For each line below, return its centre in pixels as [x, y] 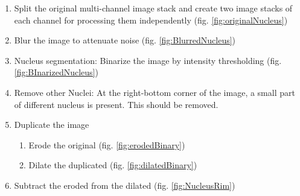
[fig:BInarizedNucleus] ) [56, 72]
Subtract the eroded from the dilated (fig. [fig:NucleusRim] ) [125, 185]
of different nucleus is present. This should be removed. [116, 104]
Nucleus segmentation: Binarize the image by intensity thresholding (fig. [148, 60]
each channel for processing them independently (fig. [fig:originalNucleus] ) [151, 20]
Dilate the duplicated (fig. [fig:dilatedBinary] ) [113, 165]
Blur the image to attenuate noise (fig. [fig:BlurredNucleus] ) [125, 40]
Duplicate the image [52, 125]
